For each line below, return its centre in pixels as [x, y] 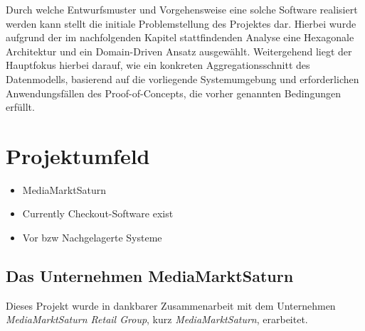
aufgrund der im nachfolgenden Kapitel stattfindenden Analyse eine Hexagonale [180, 37]
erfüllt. [20, 107]
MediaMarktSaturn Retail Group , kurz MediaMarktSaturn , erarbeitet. [157, 319]
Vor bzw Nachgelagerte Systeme [92, 238]
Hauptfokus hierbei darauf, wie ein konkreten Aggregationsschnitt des [158, 65]
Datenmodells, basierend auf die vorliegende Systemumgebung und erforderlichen [182, 78]
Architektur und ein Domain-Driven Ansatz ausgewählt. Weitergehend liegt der [179, 51]
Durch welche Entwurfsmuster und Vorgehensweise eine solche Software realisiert [182, 9]
